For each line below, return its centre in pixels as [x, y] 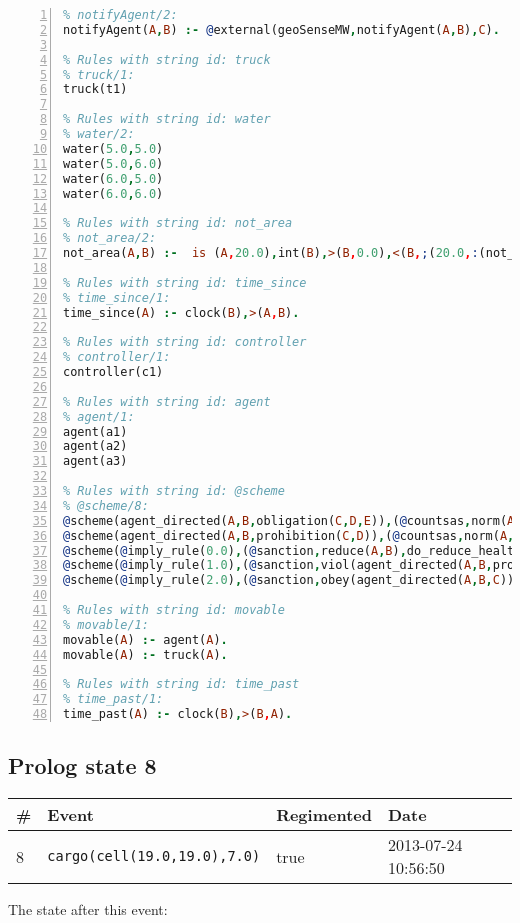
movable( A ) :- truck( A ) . [145, 654]
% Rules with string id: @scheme [174, 491]
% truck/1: [99, 74]
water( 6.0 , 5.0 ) [113, 178]
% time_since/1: [117, 297]
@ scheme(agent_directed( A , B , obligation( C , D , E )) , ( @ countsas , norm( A [289, 520]
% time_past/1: [113, 699]
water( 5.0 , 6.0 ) [113, 163]
